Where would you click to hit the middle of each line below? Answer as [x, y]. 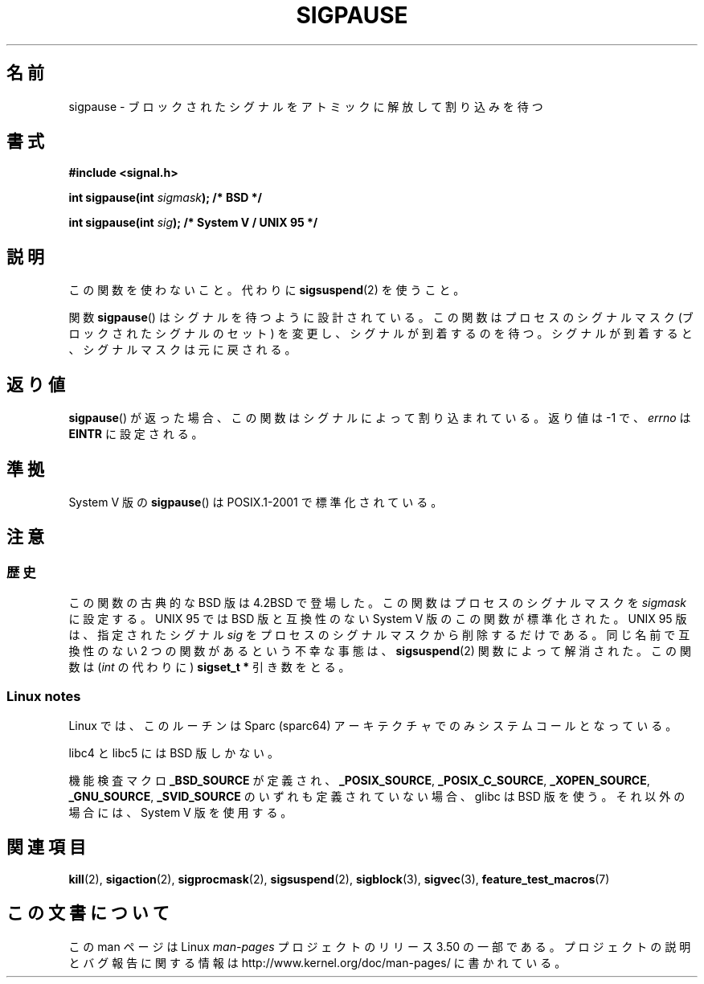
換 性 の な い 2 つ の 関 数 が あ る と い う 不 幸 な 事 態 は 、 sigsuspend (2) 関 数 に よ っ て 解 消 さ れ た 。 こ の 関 [380, 651]
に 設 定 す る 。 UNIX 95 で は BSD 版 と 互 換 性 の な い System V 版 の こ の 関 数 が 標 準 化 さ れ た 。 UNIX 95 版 [378, 619]
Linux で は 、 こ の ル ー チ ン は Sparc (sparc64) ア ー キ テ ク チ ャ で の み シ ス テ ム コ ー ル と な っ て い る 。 [373, 725]
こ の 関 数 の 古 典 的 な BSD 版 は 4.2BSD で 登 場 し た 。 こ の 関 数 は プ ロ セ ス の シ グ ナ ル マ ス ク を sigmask [378, 603]
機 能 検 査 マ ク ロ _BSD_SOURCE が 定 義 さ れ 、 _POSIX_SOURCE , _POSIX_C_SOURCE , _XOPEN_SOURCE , [359, 780]
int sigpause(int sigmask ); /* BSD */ [166, 198]
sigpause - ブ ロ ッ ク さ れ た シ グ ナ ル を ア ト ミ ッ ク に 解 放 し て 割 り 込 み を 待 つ [306, 106]
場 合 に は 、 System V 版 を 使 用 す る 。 [180, 812]
